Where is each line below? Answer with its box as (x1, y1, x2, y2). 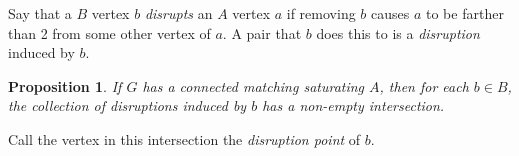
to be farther (426, 3, 504, 23)
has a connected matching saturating (142, 75, 365, 96)
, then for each (379, 75, 469, 96)
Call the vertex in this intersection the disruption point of (8, 128, 361, 149)
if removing (286, 3, 356, 23)
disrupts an (144, 3, 213, 23)
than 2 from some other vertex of (8, 22, 211, 43)
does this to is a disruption (316, 22, 480, 43)
